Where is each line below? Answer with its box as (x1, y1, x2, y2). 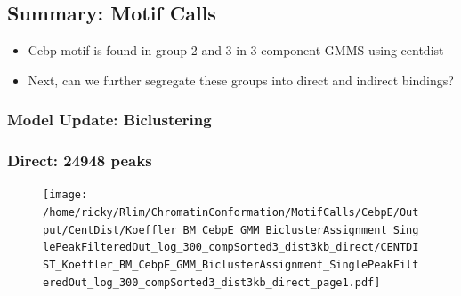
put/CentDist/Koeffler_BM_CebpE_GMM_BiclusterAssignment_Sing (43, 223, 419, 236)
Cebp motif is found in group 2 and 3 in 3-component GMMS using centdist (28, 41, 444, 60)
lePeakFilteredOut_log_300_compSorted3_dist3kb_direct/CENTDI (43, 241, 419, 254)
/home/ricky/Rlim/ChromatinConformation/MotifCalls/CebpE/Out (43, 206, 419, 220)
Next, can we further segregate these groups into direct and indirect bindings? (28, 70, 454, 89)
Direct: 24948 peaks (7, 149, 152, 172)
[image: (43, 188, 88, 202)
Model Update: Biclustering (7, 108, 212, 131)
